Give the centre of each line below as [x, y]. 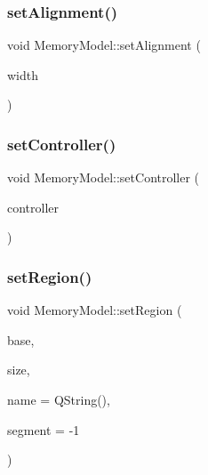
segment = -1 [44, 429]
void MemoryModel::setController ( [104, 177]
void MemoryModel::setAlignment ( [104, 45]
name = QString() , [59, 399]
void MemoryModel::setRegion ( [95, 310]
